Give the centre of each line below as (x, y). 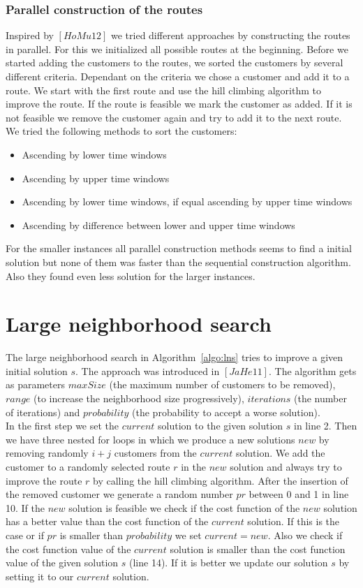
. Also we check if (305, 535)
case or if (25, 535)
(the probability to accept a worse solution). (226, 412)
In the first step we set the (62, 426)
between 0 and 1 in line (299, 494)
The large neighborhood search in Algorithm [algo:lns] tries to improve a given (175, 357)
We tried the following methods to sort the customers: (121, 131)
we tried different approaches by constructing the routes (231, 35)
